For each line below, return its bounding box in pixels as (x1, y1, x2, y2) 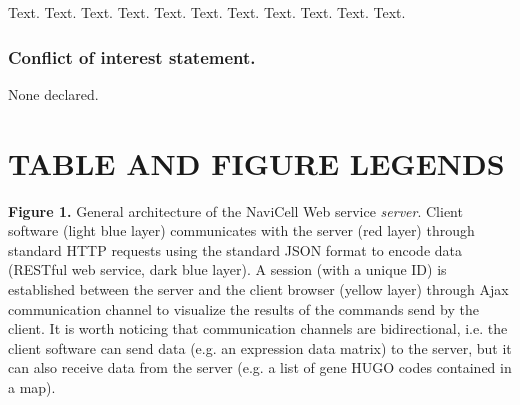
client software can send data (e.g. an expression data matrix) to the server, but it (8, 337, 512, 358)
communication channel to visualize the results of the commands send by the (8, 298, 479, 319)
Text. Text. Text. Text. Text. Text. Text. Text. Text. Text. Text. (8, 2, 406, 22)
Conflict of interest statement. (8, 44, 256, 69)
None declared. (8, 83, 99, 104)
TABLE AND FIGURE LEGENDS (8, 142, 505, 183)
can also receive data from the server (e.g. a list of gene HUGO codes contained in (8, 357, 512, 378)
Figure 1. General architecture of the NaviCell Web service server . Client (8, 200, 463, 221)
